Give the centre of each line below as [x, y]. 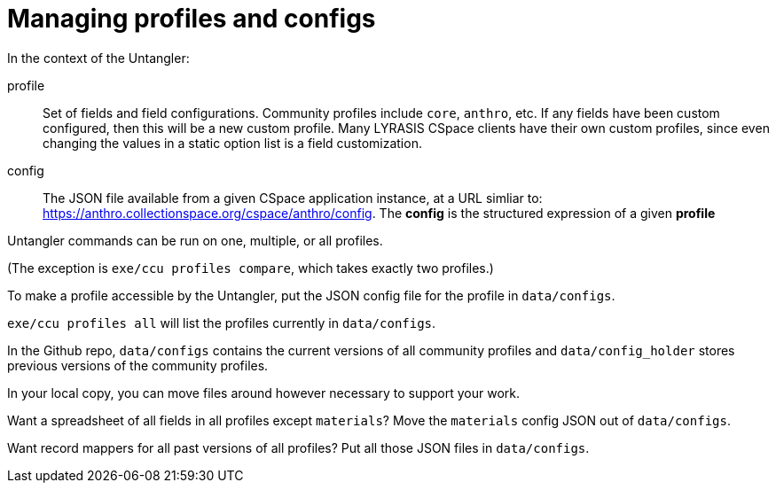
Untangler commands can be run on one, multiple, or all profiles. [195, 240]
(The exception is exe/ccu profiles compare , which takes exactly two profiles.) [251, 268]
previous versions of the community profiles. [138, 365]
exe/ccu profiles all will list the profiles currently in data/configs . [222, 323]
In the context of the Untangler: [98, 58]
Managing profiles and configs [192, 19]
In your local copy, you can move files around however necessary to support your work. [264, 393]
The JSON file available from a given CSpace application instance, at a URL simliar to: [293, 198]
